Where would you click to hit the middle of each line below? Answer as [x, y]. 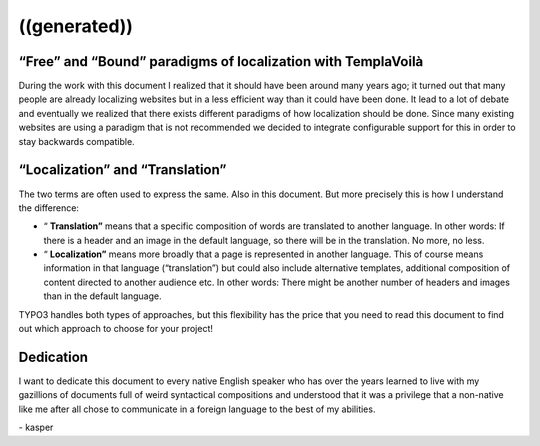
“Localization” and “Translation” [122, 170]
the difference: [49, 207]
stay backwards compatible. [76, 141]
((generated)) [76, 26]
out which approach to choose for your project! [116, 329]
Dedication [53, 356]
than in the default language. [102, 296]
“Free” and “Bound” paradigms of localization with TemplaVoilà [221, 61]
